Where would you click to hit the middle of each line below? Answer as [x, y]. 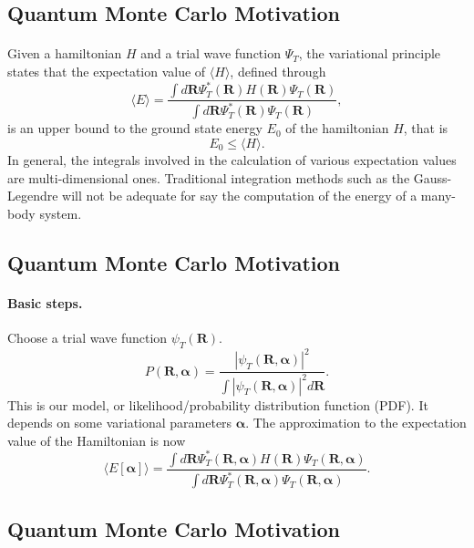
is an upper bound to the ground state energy [135, 128]
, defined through [278, 71]
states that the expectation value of [107, 71]
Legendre [33, 196]
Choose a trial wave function [88, 337]
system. [61, 213]
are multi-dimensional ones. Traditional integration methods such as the [209, 177]
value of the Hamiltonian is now [97, 440]
